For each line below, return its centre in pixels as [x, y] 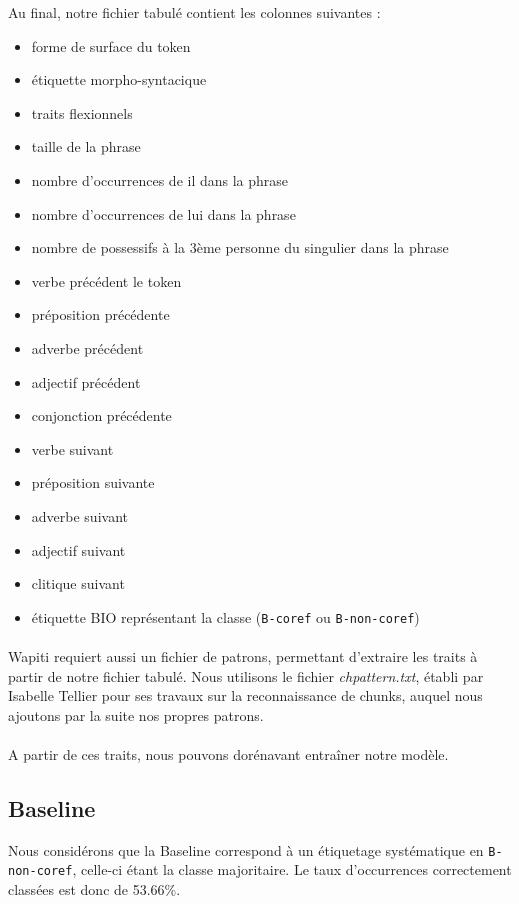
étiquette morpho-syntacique [119, 79]
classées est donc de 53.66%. [94, 889]
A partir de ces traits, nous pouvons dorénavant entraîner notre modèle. [228, 753]
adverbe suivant [79, 515]
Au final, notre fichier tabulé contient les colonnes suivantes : [194, 12]
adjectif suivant [78, 549]
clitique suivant [78, 583]
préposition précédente [100, 314]
